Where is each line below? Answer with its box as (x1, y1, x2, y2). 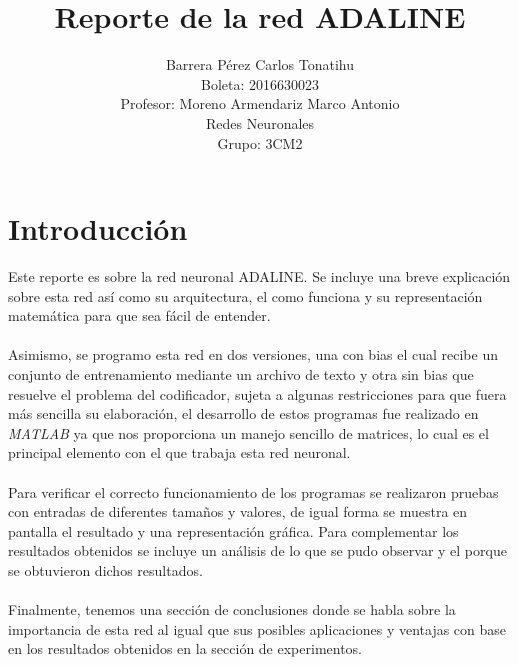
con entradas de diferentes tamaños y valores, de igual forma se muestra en (8, 501, 468, 522)
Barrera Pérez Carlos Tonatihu (165, 54, 355, 75)
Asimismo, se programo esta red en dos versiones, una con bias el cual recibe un (8, 344, 498, 365)
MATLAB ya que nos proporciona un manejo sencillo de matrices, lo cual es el (8, 422, 489, 443)
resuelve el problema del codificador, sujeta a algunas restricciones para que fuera (8, 383, 507, 404)
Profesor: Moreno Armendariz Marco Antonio (120, 93, 400, 114)
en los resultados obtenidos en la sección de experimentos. (8, 638, 363, 659)
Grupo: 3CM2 (217, 132, 303, 153)
